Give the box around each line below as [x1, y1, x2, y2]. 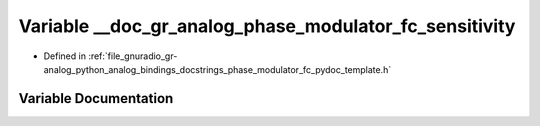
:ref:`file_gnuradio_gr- [88, 50, 178, 62]
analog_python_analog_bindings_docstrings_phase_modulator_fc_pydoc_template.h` [43, 63, 392, 75]
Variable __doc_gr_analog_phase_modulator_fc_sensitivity [18, 15, 516, 37]
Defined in [43, 50, 87, 62]
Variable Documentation [18, 90, 174, 107]
